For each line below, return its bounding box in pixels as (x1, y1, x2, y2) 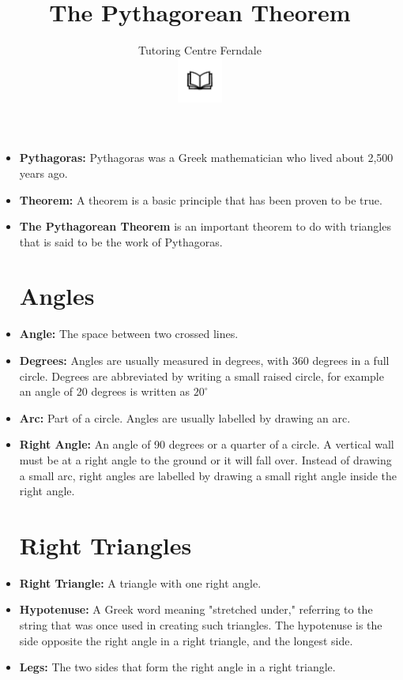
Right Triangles (19, 528, 192, 561)
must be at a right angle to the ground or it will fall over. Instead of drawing (19, 451, 392, 468)
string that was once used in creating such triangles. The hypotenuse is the (19, 617, 382, 633)
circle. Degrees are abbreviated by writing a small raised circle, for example (19, 367, 384, 384)
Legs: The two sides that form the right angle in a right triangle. (19, 659, 336, 675)
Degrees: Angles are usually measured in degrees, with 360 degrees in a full (19, 352, 390, 368)
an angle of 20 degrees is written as (19, 383, 190, 400)
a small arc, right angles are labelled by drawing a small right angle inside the (19, 467, 397, 483)
